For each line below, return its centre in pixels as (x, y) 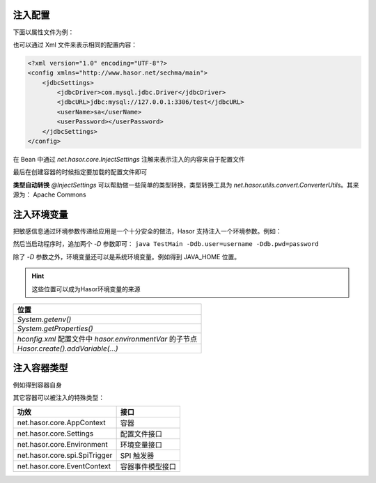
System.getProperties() (55, 329)
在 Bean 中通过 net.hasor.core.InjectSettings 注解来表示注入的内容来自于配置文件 (129, 159)
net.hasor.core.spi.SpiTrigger (65, 455)
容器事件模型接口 (148, 467)
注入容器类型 (40, 368)
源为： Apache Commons (49, 194)
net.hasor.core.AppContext (61, 423)
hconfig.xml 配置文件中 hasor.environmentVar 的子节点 (107, 339)
